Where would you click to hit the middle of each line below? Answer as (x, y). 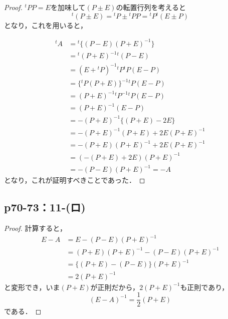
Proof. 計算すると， (35, 228)
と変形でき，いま (32, 287)
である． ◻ (23, 311)
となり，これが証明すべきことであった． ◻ (75, 180)
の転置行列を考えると (151, 7)
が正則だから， (115, 287)
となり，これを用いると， (46, 25)
